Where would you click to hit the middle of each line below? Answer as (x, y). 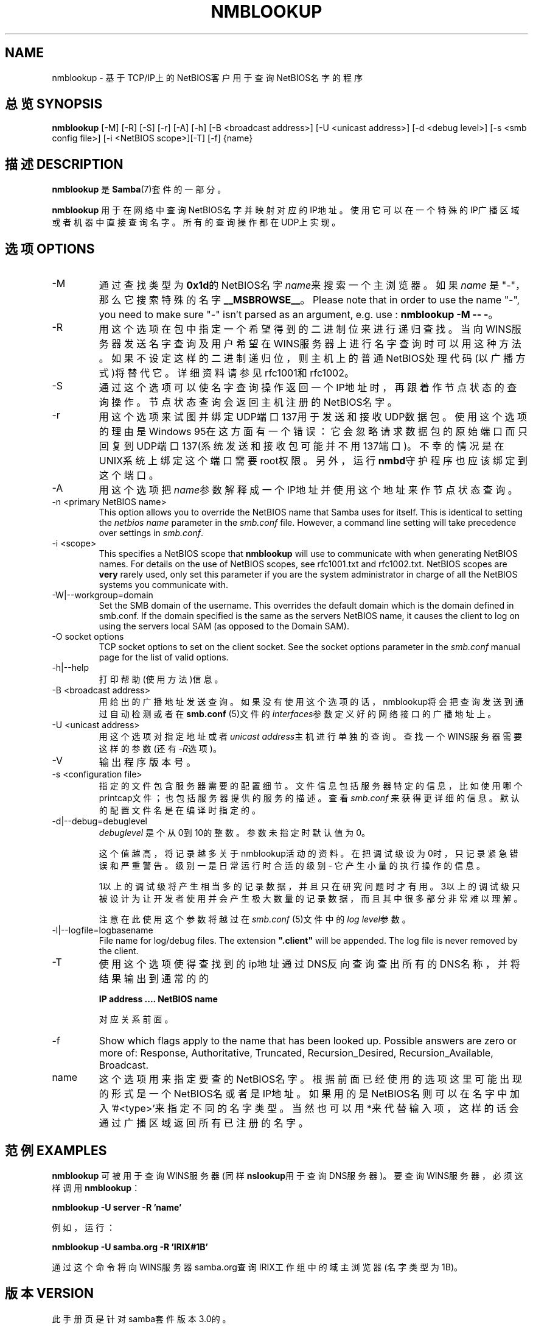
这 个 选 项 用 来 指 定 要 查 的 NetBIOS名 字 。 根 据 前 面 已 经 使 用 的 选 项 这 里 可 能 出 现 (310, 1079)
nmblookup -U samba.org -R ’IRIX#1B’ (130, 1247)
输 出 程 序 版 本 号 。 (148, 763)
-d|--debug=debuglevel (99, 821)
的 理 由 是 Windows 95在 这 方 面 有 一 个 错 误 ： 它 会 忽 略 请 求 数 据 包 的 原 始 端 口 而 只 (313, 432)
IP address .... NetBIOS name (158, 999)
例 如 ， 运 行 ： (84, 1227)
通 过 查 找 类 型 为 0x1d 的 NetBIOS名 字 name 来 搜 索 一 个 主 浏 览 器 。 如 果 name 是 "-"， (312, 285)
